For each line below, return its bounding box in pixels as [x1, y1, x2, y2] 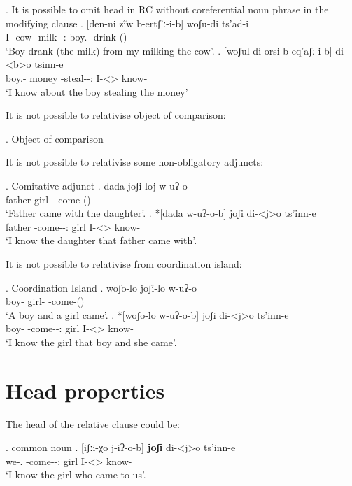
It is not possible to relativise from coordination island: [6, 256, 242, 271]
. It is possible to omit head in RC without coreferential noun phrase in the [6, 2, 329, 16]
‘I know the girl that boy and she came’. [6, 334, 177, 349]
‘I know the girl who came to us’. [6, 467, 146, 482]
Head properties [6, 376, 165, 404]
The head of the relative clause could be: [6, 416, 180, 431]
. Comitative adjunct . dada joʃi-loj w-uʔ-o [6, 178, 188, 192]
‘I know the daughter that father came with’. [6, 233, 197, 248]
